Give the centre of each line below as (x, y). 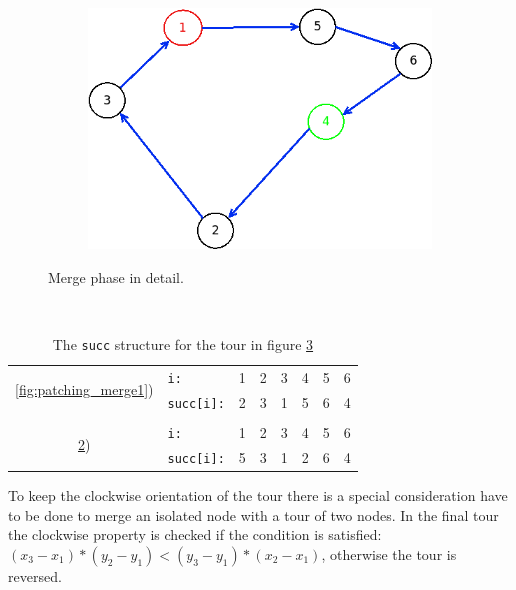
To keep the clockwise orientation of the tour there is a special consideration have (258, 495)
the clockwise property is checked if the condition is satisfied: (195, 534)
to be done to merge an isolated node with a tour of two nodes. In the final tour (253, 514)
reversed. (35, 575)
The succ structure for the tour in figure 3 (183, 344)
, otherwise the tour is (389, 553)
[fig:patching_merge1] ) (84, 389)
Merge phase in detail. (116, 276)
